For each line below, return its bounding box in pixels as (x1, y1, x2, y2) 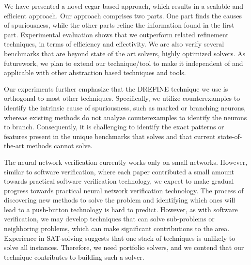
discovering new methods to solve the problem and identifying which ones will (4, 195, 235, 205)
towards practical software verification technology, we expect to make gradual (4, 176, 234, 186)
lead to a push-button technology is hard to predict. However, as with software (4, 204, 238, 214)
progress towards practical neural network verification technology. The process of (4, 185, 244, 195)
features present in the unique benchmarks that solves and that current (4, 131, 216, 141)
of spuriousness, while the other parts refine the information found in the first (4, 20, 235, 30)
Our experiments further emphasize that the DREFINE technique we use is (4, 83, 228, 94)
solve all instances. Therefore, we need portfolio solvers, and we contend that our (4, 242, 244, 252)
